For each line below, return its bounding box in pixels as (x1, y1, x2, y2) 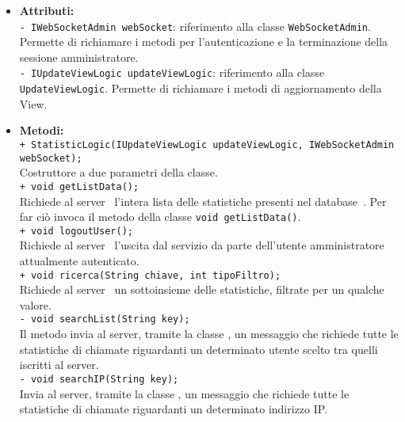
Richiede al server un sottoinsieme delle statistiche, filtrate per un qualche (19, 281, 384, 298)
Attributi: (19, 2, 75, 18)
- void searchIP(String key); (19, 373, 179, 385)
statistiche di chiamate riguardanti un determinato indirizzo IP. (19, 401, 328, 417)
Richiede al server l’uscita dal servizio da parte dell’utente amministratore (19, 237, 384, 253)
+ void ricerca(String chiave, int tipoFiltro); (19, 269, 281, 281)
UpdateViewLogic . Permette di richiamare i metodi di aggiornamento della (19, 80, 382, 97)
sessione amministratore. (19, 48, 139, 65)
